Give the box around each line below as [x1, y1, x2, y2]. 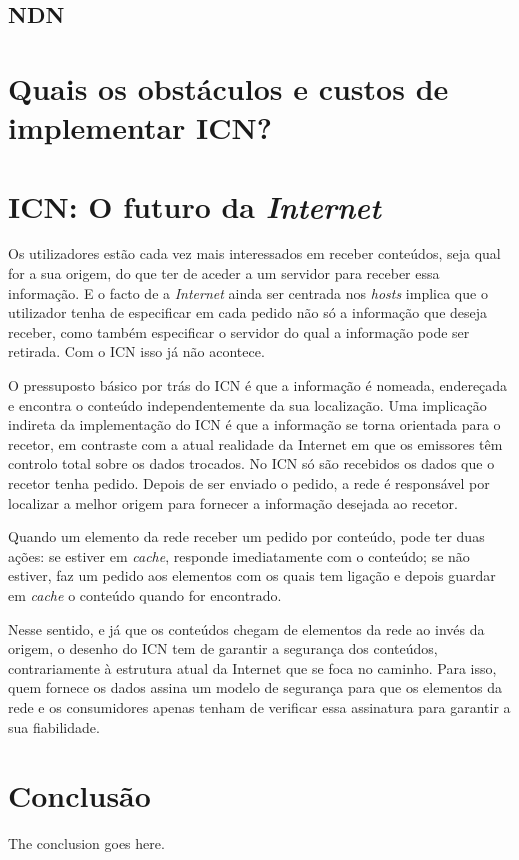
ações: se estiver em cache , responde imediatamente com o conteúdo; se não [8, 545, 470, 566]
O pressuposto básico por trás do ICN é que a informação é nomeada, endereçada [8, 375, 508, 396]
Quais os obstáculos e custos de [8, 67, 449, 108]
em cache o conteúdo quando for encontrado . [8, 584, 282, 605]
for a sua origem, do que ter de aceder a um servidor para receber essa [8, 263, 440, 284]
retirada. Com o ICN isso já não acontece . [8, 341, 265, 362]
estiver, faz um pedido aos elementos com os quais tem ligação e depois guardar [8, 565, 496, 586]
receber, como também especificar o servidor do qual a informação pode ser [8, 321, 470, 342]
